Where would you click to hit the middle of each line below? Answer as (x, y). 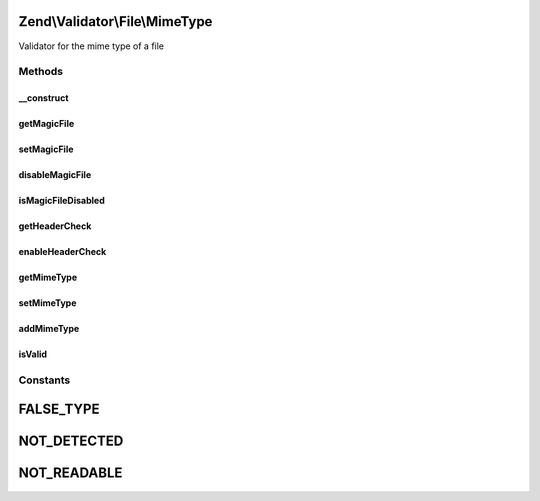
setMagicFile (46, 149)
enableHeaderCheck (62, 252)
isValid (33, 354)
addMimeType (49, 329)
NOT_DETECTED (71, 441)
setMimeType (47, 303)
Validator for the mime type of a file (91, 46)
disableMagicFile (55, 175)
